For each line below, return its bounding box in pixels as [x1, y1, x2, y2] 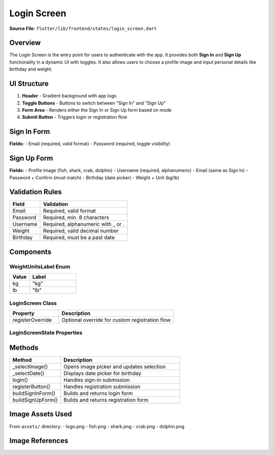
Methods [9, 343, 39, 352]
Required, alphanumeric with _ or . [43, 221, 125, 228]
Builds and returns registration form [63, 397, 149, 404]
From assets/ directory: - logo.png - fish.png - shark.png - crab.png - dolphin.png [9, 423, 185, 429]
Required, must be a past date [43, 234, 115, 241]
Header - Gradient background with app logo [22, 93, 117, 99]
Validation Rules [9, 188, 62, 197]
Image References [9, 437, 68, 445]
